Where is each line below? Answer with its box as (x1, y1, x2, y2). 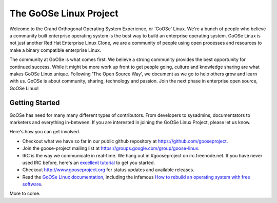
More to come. (9, 190, 41, 197)
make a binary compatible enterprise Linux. (9, 47, 101, 53)
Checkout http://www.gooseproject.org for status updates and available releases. (22, 167, 194, 173)
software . (22, 181, 43, 187)
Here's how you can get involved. (9, 129, 81, 135)
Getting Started (9, 98, 60, 107)
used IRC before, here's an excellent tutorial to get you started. (22, 159, 155, 166)
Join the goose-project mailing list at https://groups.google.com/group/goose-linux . (22, 145, 200, 151)
